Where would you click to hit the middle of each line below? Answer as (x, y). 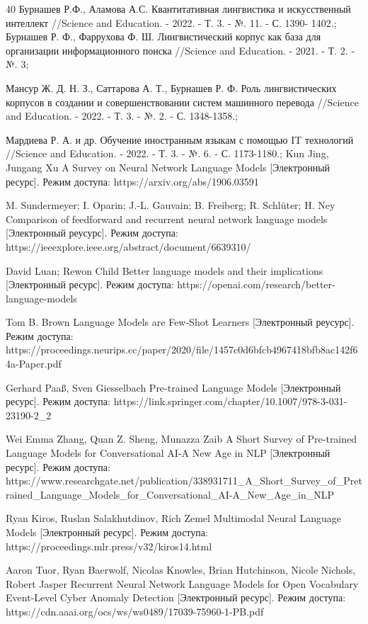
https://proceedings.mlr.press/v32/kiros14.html (109, 546)
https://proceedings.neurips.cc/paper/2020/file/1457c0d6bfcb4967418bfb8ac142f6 (182, 350)
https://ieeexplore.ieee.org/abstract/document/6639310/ (128, 246)
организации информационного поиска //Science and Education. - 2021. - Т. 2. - (180, 50)
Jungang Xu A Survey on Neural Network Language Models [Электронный (168, 167)
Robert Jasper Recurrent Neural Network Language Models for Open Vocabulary (182, 583)
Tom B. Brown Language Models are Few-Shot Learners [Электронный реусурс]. (180, 322)
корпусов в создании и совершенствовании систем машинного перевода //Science (182, 102)
